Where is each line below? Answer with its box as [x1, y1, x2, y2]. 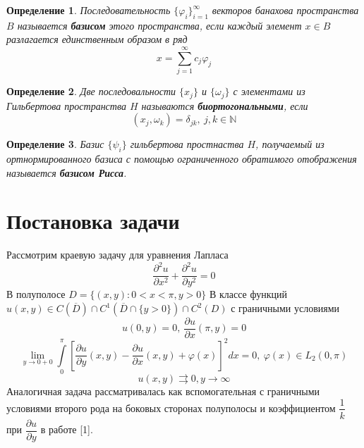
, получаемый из [255, 137, 324, 151]
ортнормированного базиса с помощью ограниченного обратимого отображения [6, 151, 357, 166]
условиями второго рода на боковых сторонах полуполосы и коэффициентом [6, 400, 336, 415]
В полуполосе [6, 287, 66, 301]
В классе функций [210, 287, 287, 301]
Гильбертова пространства [6, 98, 126, 113]
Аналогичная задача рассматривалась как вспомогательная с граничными [6, 383, 320, 398]
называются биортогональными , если [141, 98, 308, 113]
